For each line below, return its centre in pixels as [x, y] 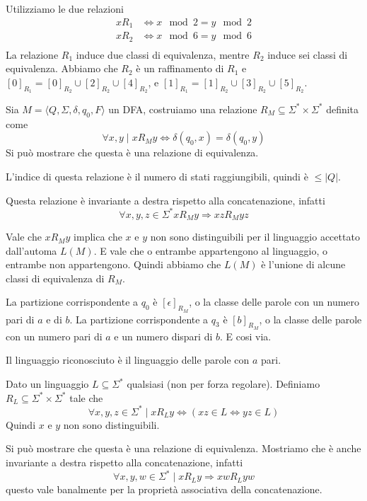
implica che [98, 237]
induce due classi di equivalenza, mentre [163, 54]
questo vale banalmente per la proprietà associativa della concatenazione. [164, 489]
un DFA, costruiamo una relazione [183, 109]
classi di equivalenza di [55, 278]
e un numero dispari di [163, 336]
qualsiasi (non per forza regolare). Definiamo [223, 384]
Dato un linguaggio [47, 384]
